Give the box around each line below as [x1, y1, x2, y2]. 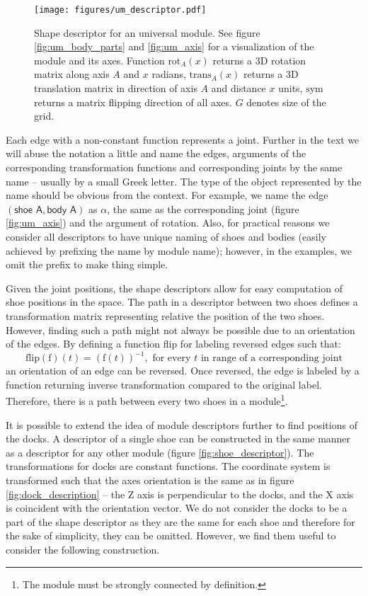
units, [278, 81, 303, 96]
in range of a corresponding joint [200, 353, 343, 364]
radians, [151, 67, 186, 81]
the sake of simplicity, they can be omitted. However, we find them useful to [6, 528, 336, 543]
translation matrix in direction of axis [34, 81, 197, 96]
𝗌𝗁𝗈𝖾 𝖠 [14, 205, 43, 215]
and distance [211, 81, 266, 96]
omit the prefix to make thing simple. [6, 257, 168, 272]
